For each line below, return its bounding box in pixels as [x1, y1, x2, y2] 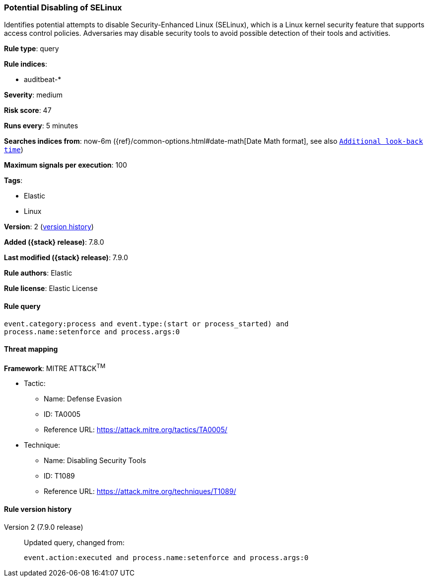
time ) [4, 145, 23, 154]
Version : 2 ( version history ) [4, 222, 94, 231]
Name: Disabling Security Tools [44, 456, 146, 465]
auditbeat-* [24, 75, 62, 84]
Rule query [4, 301, 41, 310]
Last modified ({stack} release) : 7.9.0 [4, 253, 128, 262]
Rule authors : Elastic [4, 269, 72, 278]
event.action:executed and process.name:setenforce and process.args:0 [24, 553, 309, 562]
